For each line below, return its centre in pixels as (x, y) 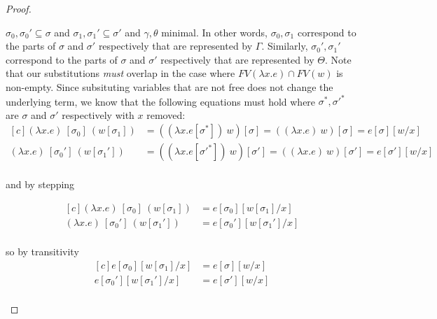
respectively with (98, 114)
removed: (166, 114)
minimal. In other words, (214, 32)
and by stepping (40, 184)
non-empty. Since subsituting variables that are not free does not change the (169, 86)
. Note (338, 59)
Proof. (19, 8)
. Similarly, (285, 46)
